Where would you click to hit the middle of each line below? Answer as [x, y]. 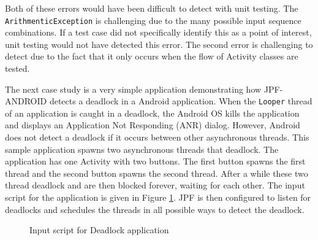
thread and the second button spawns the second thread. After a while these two [157, 173]
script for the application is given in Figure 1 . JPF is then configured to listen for [158, 197]
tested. [17, 68]
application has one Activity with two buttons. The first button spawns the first [155, 161]
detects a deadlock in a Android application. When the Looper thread [181, 101]
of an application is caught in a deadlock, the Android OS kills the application [152, 113]
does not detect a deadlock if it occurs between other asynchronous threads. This [157, 137]
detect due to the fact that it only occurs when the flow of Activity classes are [152, 56]
